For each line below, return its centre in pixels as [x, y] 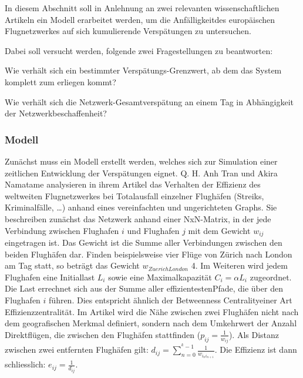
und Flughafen [153, 230]
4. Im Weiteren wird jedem [239, 265]
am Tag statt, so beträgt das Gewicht [72, 265]
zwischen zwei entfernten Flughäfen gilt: [77, 349]
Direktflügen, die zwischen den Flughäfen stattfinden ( [103, 334]
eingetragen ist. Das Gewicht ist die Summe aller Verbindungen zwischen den [144, 242]
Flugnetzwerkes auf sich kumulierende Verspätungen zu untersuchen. [128, 31]
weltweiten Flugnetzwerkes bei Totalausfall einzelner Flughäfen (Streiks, [134, 195]
